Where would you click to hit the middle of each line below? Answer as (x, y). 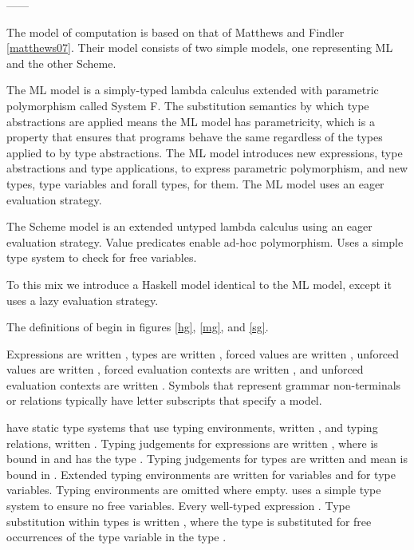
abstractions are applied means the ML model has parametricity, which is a (191, 121)
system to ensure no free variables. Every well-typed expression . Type (178, 506)
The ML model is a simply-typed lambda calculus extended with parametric (193, 90)
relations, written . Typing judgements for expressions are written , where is (192, 443)
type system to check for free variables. (102, 257)
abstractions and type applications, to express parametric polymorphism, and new (207, 168)
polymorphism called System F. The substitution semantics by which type (188, 105)
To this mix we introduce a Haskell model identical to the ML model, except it (199, 284)
